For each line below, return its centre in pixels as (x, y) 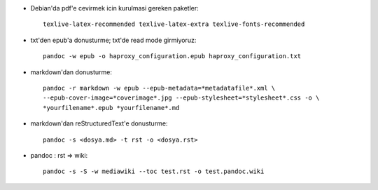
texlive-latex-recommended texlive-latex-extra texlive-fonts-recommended (174, 24)
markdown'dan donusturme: (71, 72)
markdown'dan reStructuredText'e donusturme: (99, 123)
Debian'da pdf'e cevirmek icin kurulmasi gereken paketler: (114, 8)
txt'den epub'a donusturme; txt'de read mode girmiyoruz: (113, 40)
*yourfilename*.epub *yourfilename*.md (111, 108)
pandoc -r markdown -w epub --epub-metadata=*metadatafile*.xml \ (159, 88)
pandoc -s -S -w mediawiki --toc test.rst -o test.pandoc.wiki (154, 171)
